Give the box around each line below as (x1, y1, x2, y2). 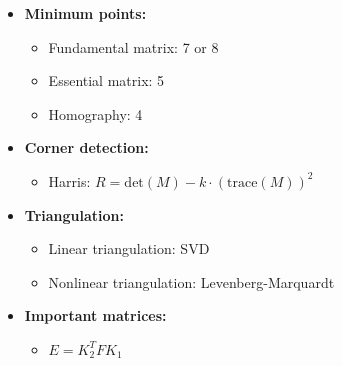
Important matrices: (24, 305, 167, 326)
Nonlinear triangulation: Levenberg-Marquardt (48, 271, 335, 292)
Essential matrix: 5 (48, 70, 165, 91)
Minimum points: (24, 3, 147, 23)
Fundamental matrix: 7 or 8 (48, 36, 219, 57)
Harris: (48, 170, 91, 191)
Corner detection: (24, 137, 149, 158)
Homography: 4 (48, 103, 143, 124)
